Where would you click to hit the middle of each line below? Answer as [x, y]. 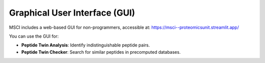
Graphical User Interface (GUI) [72, 13]
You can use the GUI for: [34, 36]
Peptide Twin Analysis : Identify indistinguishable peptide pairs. [86, 45]
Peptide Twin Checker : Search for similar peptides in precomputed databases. [101, 52]
